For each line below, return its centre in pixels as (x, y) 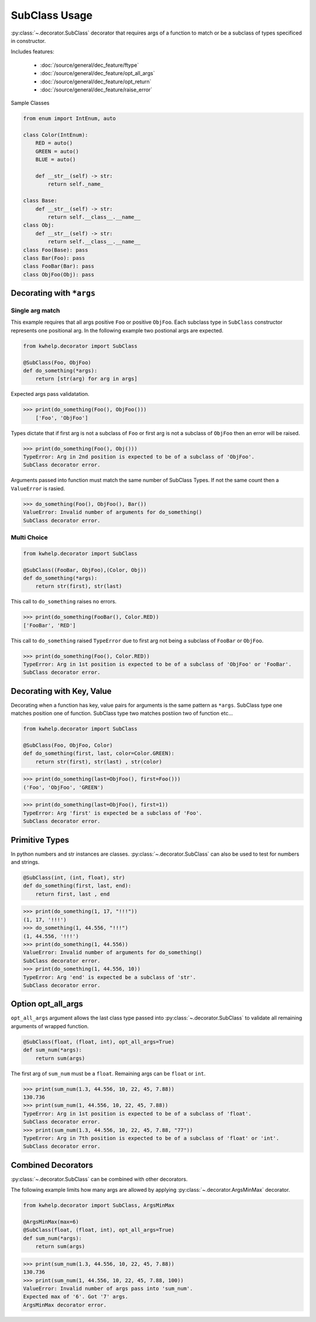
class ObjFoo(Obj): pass (59, 274)
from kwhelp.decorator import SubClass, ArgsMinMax (99, 1206)
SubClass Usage (52, 15)
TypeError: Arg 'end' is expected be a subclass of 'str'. (109, 977)
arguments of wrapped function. (50, 1026)
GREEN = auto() (57, 151)
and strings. (25, 862)
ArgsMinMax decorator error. (65, 1305)
